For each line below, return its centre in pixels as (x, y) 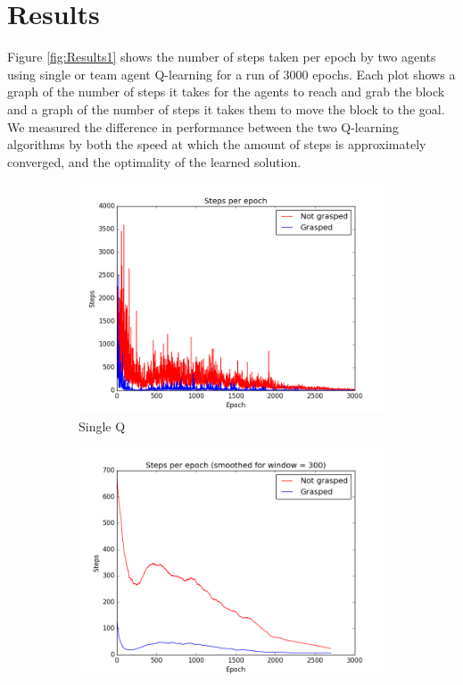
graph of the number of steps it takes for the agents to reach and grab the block (226, 92)
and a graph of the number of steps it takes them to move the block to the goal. (226, 109)
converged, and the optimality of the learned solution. (154, 161)
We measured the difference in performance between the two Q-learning (203, 126)
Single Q (102, 426)
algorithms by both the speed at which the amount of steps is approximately (217, 144)
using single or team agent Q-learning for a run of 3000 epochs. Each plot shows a (231, 74)
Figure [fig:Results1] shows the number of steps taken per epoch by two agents (222, 57)
